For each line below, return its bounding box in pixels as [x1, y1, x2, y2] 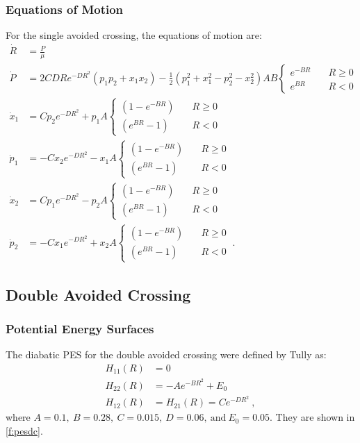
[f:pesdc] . [6, 423, 43, 437]
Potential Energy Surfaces [6, 320, 154, 337]
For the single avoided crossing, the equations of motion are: [6, 28, 262, 42]
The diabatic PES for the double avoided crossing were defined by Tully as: [6, 347, 327, 362]
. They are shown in [270, 410, 355, 424]
